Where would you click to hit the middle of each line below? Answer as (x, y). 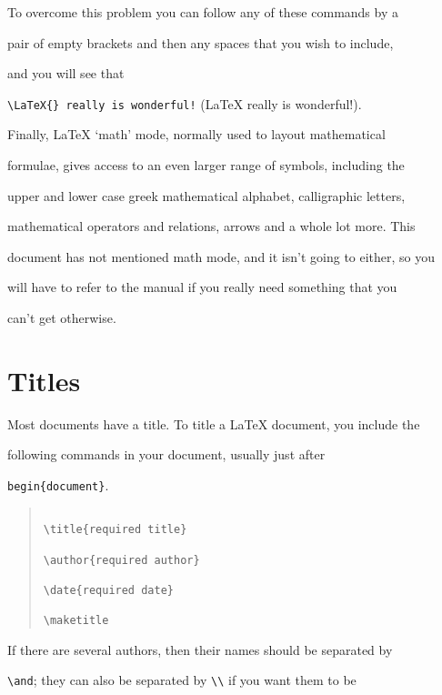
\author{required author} (121, 560)
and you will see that (66, 73)
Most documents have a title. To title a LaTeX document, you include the (214, 423)
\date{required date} (108, 590)
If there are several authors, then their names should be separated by (200, 649)
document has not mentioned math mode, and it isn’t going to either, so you (221, 256)
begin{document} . (58, 484)
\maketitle (76, 621)
